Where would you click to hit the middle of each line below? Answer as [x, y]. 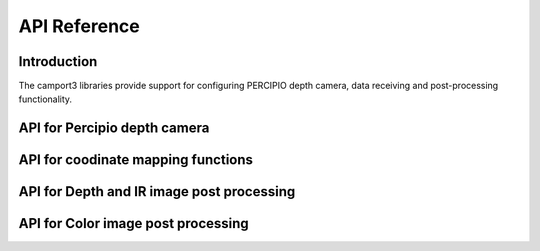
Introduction [58, 61]
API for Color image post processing [133, 223]
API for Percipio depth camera [114, 128]
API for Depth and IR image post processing [157, 191]
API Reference [79, 26]
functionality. [45, 99]
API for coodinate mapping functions [136, 160]
